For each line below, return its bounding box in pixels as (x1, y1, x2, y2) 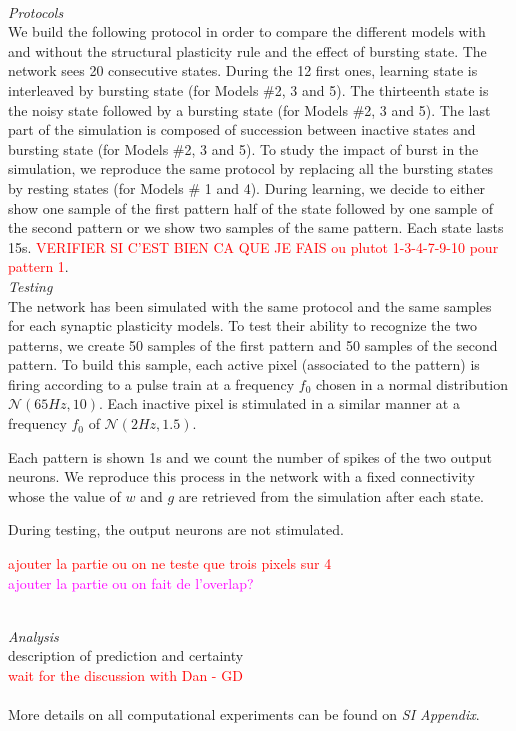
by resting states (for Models (8, 177, 184, 198)
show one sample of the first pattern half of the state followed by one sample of (8, 197, 493, 218)
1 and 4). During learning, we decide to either (204, 177, 486, 198)
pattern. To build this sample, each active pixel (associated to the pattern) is (8, 354, 480, 375)
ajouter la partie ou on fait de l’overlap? (8, 572, 254, 593)
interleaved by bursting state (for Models (8, 79, 259, 100)
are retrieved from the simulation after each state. (178, 485, 485, 506)
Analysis (8, 625, 59, 646)
